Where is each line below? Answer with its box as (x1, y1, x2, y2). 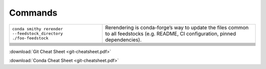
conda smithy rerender (12, 26, 64, 32)
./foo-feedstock (12, 36, 49, 41)
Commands (9, 7, 58, 18)
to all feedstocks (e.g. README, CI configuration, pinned (105, 30, 236, 37)
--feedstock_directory (12, 31, 64, 36)
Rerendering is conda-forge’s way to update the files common (105, 24, 249, 31)
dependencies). (105, 36, 142, 43)
